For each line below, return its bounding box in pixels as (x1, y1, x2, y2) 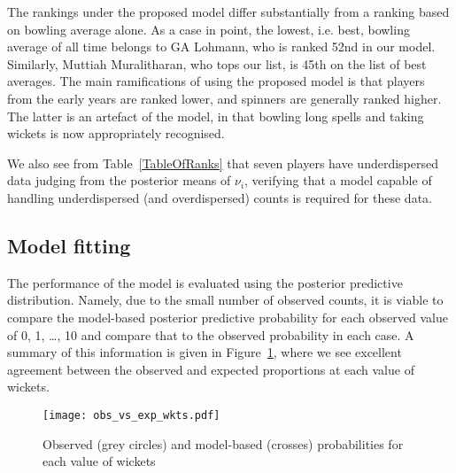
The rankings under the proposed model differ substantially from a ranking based (7, 3, 450, 20)
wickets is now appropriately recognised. (7, 124, 225, 143)
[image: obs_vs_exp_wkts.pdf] (43, 408, 220, 422)
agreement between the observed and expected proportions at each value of (7, 360, 414, 378)
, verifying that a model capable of (244, 171, 432, 190)
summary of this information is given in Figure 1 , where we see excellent (7, 343, 402, 361)
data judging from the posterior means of (7, 171, 231, 190)
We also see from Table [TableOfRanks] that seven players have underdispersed (7, 153, 439, 172)
